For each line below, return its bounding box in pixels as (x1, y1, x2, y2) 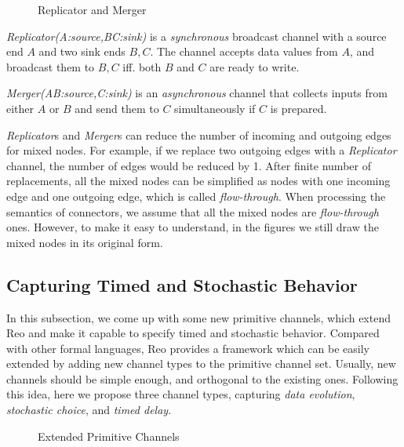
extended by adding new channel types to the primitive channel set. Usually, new (6, 355, 396, 372)
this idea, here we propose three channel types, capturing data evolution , (6, 386, 355, 402)
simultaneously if (174, 100, 256, 116)
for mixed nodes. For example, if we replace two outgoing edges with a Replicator (6, 142, 397, 158)
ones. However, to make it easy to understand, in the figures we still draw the (6, 219, 379, 235)
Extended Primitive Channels (38, 427, 180, 444)
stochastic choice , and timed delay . (6, 402, 172, 418)
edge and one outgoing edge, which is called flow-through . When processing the (6, 187, 386, 204)
